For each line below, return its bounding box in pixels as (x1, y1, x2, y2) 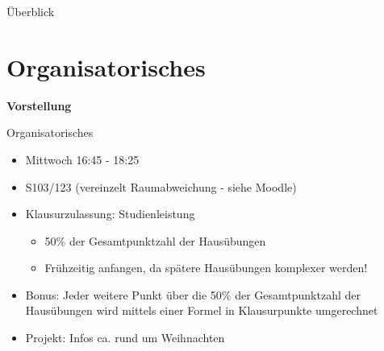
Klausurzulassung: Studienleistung (25, 205, 195, 222)
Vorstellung (6, 97, 72, 114)
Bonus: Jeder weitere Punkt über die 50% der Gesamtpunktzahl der (25, 286, 361, 303)
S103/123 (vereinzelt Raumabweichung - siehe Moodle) (25, 178, 297, 195)
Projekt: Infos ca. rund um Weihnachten (25, 329, 225, 346)
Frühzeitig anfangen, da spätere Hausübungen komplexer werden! (44, 259, 368, 276)
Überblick (6, 3, 55, 19)
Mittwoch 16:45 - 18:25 (25, 151, 140, 167)
